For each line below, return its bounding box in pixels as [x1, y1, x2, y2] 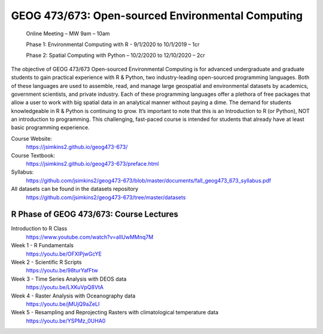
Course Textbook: [11, 151, 56, 159]
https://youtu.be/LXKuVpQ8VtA [26, 284, 104, 291]
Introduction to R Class [11, 225, 68, 232]
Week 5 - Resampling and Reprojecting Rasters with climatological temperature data [11, 309, 218, 316]
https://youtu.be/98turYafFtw [26, 267, 98, 274]
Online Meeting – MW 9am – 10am [26, 30, 110, 37]
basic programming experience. [11, 124, 90, 131]
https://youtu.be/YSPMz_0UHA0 [26, 317, 106, 324]
